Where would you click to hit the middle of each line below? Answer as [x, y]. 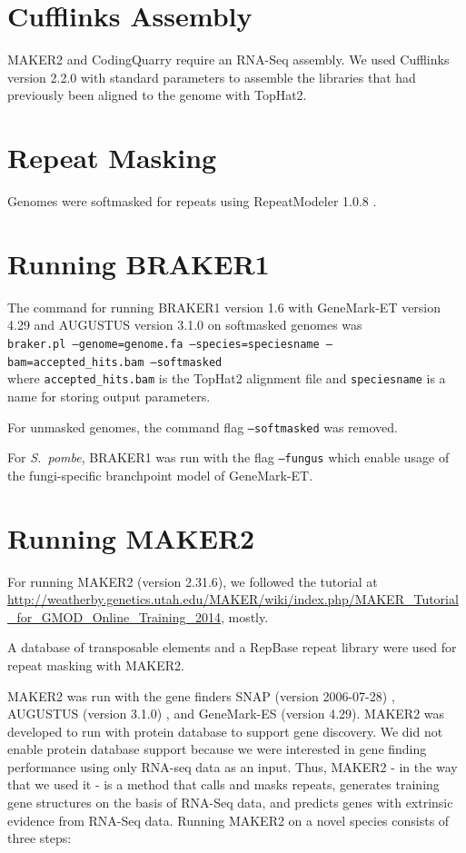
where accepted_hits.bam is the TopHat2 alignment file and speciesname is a [227, 378]
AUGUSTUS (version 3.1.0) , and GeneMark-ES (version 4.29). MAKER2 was [226, 714]
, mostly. [244, 616]
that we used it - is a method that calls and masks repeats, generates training [223, 784]
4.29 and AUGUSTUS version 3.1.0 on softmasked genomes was [185, 325]
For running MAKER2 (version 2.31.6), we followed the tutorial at [193, 581]
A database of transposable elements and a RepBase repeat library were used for [232, 647]
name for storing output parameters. [109, 396]
